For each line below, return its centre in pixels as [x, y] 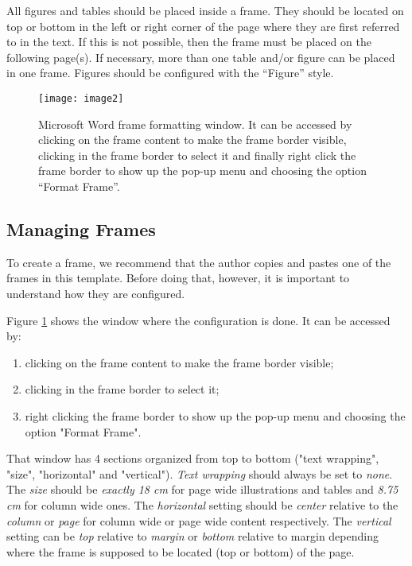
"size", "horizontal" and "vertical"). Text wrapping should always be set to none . [200, 473]
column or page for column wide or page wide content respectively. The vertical [199, 520]
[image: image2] [81, 98]
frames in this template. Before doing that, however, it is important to [178, 278]
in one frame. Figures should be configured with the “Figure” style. [170, 73]
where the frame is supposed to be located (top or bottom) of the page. [181, 551]
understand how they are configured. [96, 293]
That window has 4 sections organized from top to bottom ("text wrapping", [193, 458]
